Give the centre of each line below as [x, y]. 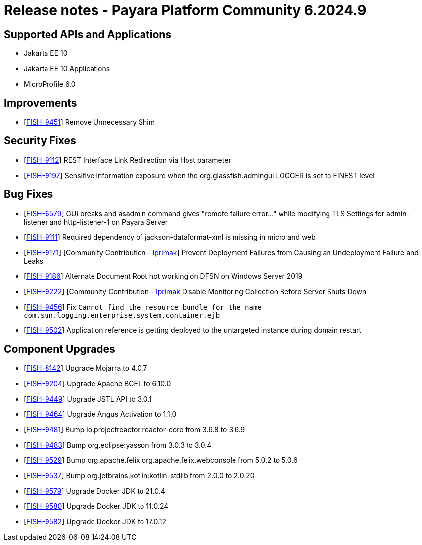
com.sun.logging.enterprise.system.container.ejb [122, 315]
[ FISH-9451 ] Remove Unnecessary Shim [89, 122]
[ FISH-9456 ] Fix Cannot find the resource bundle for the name [143, 307]
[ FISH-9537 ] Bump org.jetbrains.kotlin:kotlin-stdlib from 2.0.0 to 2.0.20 [139, 475]
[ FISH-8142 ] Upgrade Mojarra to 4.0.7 [86, 368]
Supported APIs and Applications [88, 34]
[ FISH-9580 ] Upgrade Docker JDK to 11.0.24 [96, 506]
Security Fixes [40, 141]
